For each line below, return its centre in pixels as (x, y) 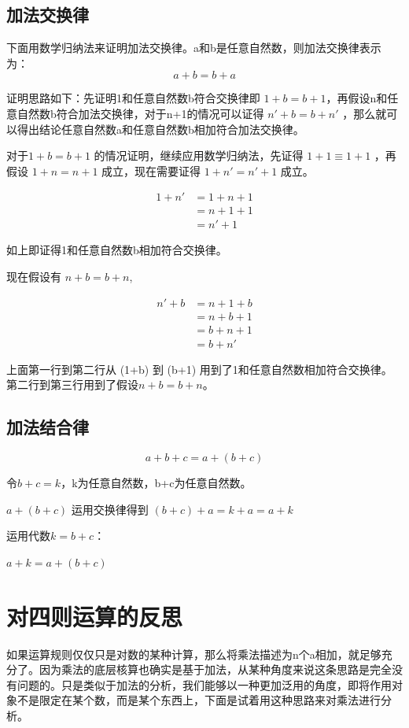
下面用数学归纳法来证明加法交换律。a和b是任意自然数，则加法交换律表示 (194, 48)
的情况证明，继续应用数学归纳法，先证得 (199, 155)
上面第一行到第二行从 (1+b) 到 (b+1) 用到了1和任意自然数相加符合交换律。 (199, 369)
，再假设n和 (357, 98)
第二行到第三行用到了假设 (72, 384)
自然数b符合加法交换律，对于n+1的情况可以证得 (140, 113)
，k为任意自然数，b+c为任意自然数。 (156, 483)
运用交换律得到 (110, 509)
